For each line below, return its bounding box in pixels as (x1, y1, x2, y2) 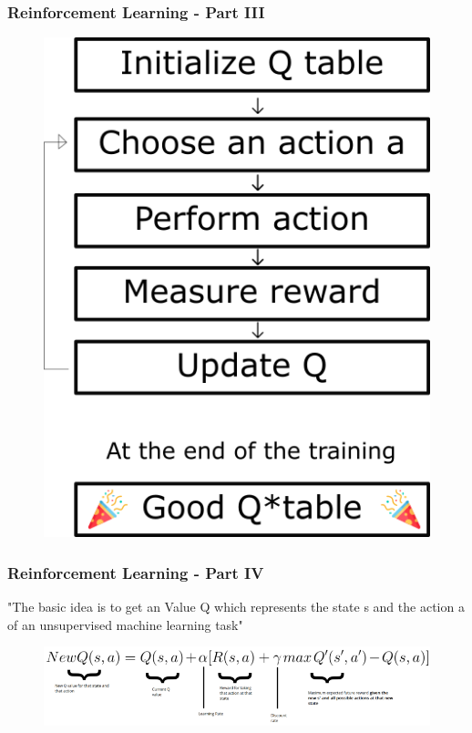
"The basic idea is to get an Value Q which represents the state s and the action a (7, 597, 465, 616)
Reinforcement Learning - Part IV (7, 561, 264, 583)
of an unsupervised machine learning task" (7, 614, 243, 634)
